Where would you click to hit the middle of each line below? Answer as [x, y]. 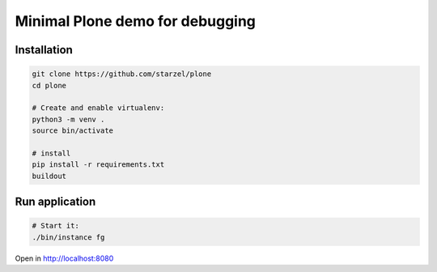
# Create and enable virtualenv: [98, 108]
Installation [44, 50]
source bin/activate [72, 131]
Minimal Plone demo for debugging [136, 21]
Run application [55, 202]
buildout [49, 176]
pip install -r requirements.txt [98, 165]
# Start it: [56, 226]
